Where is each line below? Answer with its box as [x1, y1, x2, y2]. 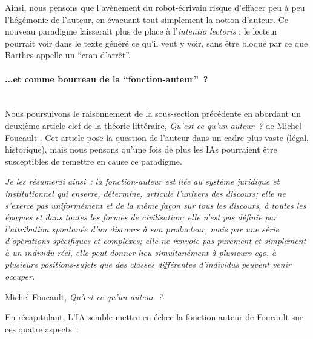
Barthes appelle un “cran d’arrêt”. [5, 48, 131, 61]
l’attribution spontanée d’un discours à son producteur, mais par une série [5, 222, 280, 235]
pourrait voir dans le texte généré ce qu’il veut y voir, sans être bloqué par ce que [5, 36, 308, 49]
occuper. [5, 270, 35, 283]
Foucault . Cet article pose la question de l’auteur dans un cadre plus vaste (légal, [5, 131, 309, 143]
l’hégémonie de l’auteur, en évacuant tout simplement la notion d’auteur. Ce [5, 13, 288, 25]
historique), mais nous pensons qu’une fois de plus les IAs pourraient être [5, 143, 277, 156]
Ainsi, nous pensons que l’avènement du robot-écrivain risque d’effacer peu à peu [5, 1, 305, 13]
